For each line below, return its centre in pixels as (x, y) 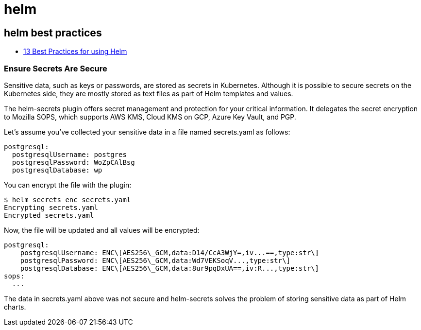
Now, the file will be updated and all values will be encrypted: (102, 230)
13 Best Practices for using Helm (75, 52)
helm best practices (53, 33)
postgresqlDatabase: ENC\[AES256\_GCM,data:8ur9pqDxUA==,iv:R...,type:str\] (170, 268)
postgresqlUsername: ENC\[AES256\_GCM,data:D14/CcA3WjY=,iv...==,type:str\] (170, 252)
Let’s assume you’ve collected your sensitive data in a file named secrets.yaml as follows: (147, 132)
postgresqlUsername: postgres (69, 154)
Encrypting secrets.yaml (51, 207)
